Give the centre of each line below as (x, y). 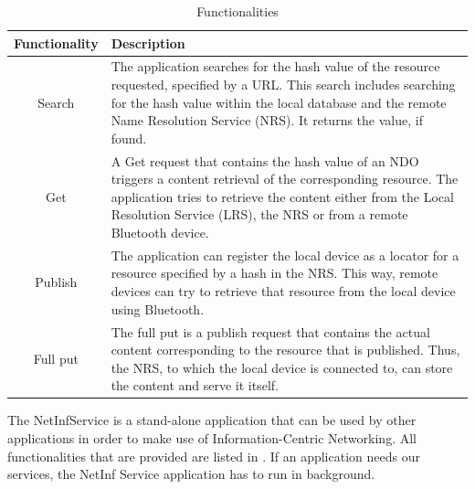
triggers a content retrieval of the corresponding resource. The (285, 179)
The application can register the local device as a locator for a (285, 255)
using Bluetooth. (158, 308)
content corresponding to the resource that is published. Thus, (285, 350)
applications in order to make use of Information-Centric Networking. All (212, 437)
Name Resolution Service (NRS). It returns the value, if (267, 120)
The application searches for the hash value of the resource (275, 66)
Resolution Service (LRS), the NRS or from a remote (259, 214)
